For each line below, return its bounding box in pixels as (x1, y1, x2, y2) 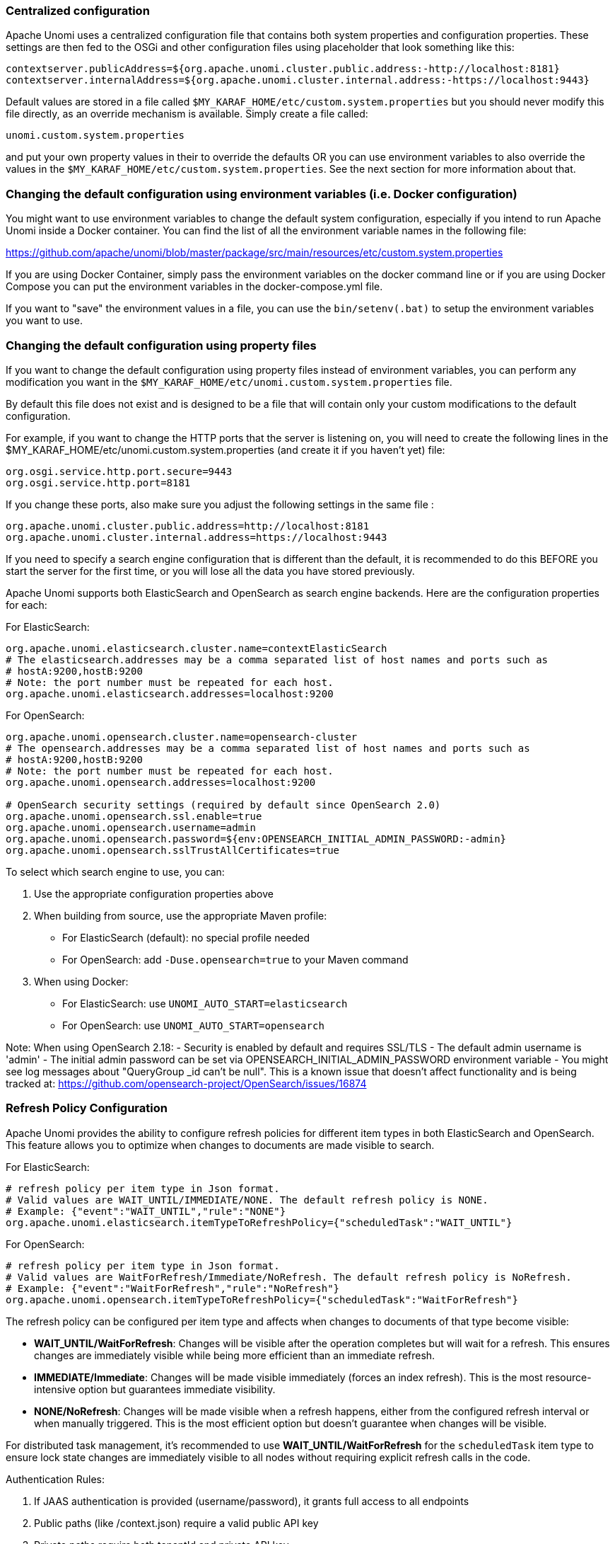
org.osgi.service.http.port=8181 (6, 476, 191, 488)
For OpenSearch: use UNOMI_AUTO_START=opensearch (62, 1019, 324, 1031)
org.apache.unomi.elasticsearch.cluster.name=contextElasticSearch (6, 642, 387, 654)
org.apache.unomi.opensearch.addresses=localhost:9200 (6, 776, 316, 788)
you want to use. (6, 314, 83, 327)
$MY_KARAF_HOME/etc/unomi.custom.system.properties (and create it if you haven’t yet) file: (6, 443, 445, 456)
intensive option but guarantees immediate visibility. (34, 1383, 276, 1395)
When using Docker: (34, 975, 129, 988)
